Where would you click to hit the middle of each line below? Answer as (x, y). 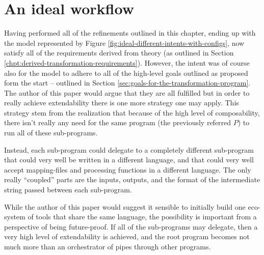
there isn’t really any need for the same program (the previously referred (118, 122)
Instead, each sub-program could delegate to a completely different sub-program (129, 149)
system (15, 217)
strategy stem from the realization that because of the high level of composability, (132, 112)
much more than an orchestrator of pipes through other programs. (108, 246)
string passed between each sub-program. (68, 190)
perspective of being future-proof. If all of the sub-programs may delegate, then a (131, 226)
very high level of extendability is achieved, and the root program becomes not (127, 236)
